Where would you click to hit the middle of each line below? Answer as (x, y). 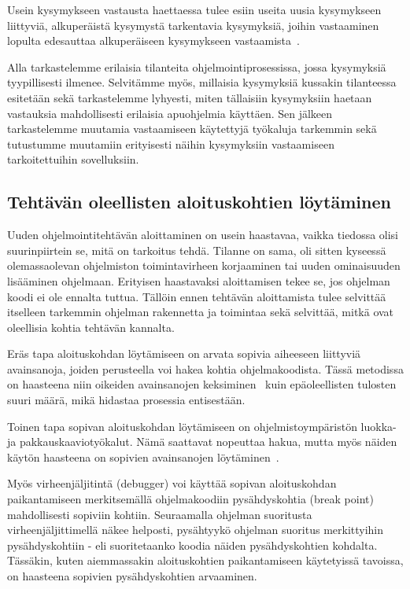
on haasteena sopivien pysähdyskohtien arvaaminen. (132, 576)
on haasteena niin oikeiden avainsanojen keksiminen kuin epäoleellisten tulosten (202, 384)
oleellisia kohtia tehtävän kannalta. (91, 327)
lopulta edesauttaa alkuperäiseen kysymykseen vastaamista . (153, 40)
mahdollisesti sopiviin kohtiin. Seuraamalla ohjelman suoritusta (160, 514)
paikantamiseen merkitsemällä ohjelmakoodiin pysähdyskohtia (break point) (190, 499)
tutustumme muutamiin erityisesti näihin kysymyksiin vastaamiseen (171, 144)
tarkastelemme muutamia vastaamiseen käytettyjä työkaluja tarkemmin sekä (192, 129)
